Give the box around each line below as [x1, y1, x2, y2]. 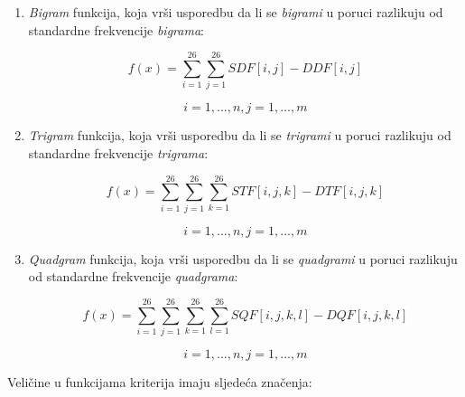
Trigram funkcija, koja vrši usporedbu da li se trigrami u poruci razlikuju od [28, 126, 451, 145]
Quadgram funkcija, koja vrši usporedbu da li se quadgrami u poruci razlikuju [28, 249, 458, 268]
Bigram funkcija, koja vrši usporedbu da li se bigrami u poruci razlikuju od [28, 3, 443, 21]
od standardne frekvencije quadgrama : [28, 267, 238, 286]
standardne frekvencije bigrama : [28, 20, 204, 39]
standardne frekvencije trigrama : [28, 143, 209, 162]
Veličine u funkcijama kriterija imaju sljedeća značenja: [7, 372, 312, 391]
